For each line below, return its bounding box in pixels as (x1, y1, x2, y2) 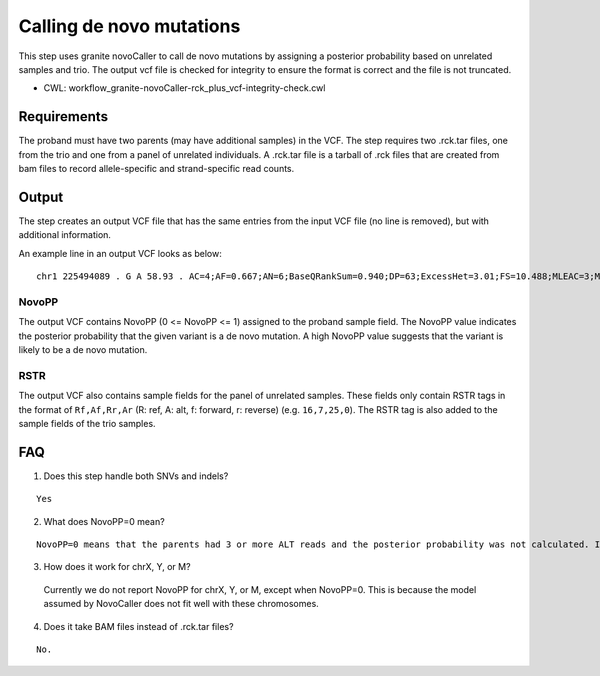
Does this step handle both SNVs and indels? (43, 470, 229, 482)
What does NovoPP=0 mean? (43, 515, 165, 527)
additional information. (18, 229, 112, 241)
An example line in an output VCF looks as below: (18, 247, 222, 259)
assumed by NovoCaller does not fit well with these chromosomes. (43, 598, 319, 610)
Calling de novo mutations (18, 15, 241, 37)
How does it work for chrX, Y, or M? (43, 561, 191, 573)
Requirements (18, 108, 109, 125)
